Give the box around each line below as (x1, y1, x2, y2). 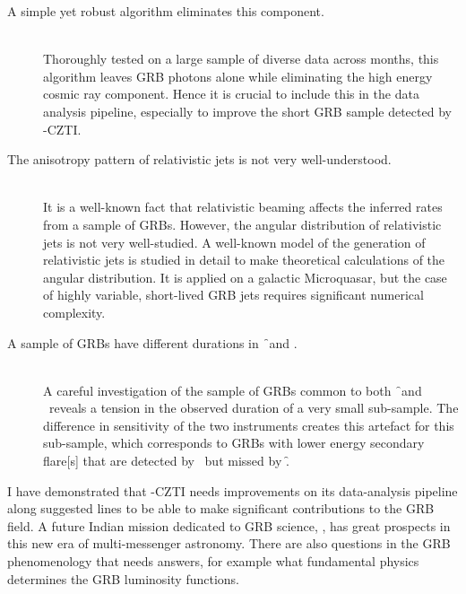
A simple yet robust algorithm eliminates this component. (7, 2, 324, 20)
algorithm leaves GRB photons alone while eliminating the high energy (43, 66, 433, 85)
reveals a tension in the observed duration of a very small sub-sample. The (48, 398, 459, 417)
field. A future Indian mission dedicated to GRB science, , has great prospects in (7, 516, 451, 535)
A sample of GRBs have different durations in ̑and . (7, 333, 298, 352)
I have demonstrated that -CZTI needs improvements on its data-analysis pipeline (7, 481, 458, 500)
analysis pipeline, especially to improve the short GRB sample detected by (43, 101, 452, 120)
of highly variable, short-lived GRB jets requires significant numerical (43, 285, 424, 304)
